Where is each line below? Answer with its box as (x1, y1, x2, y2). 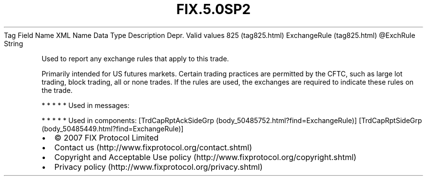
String (4, 39, 23, 48)
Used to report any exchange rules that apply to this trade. (41, 54, 229, 63)
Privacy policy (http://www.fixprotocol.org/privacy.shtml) (54, 162, 263, 172)
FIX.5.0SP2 (176, 1, 251, 18)
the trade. (41, 86, 73, 94)
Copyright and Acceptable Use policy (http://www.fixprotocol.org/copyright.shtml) (54, 152, 357, 162)
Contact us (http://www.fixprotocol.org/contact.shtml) (54, 142, 252, 152)
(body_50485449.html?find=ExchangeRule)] (41, 124, 184, 133)
